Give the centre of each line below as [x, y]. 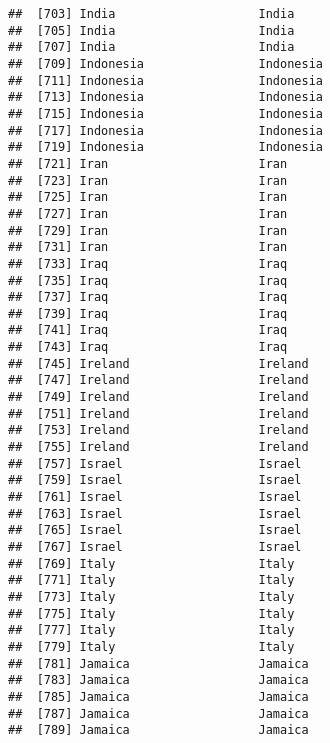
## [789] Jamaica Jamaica [158, 730]
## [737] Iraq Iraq [148, 297]
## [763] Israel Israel [155, 513]
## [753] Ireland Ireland [158, 430]
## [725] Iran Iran [148, 197]
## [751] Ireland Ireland [158, 413]
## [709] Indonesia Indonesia [165, 63]
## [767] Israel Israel [155, 547]
